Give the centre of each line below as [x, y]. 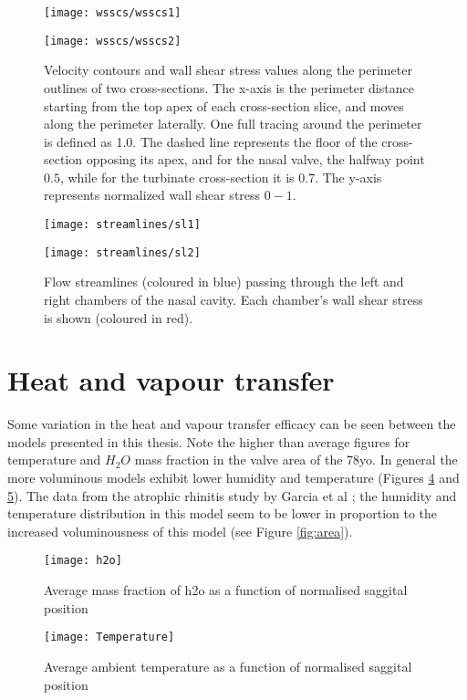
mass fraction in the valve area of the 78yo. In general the [296, 460]
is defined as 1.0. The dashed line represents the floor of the [211, 141]
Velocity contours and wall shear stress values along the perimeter [228, 70]
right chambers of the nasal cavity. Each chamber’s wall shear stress [233, 299]
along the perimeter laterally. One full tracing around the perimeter [233, 124]
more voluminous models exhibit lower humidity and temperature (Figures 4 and [233, 478]
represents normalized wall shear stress [152, 195]
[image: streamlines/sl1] [122, 225]
